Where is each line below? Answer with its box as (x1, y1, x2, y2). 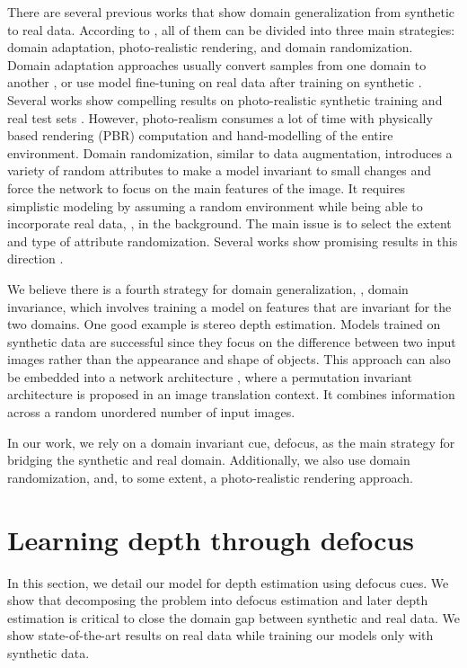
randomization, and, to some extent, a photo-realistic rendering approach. (7, 468, 413, 486)
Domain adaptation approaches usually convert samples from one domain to (7, 55, 427, 74)
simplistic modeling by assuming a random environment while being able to (7, 196, 423, 215)
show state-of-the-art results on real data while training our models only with (7, 626, 434, 645)
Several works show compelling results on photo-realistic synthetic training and (7, 90, 443, 109)
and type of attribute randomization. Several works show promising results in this (7, 231, 458, 250)
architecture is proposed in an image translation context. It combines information (7, 385, 455, 404)
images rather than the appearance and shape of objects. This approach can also (7, 350, 451, 369)
